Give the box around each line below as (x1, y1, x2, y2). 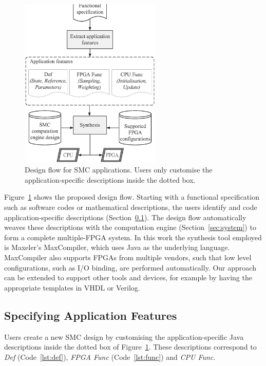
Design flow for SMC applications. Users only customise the (25, 164, 213, 175)
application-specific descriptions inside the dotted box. (25, 174, 196, 185)
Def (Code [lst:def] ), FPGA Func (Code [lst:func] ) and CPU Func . (4, 351, 216, 362)
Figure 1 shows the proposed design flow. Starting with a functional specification (4, 191, 259, 202)
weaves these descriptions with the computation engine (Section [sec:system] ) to (4, 222, 256, 233)
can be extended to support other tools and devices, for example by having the (4, 272, 252, 283)
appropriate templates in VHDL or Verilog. (4, 282, 140, 293)
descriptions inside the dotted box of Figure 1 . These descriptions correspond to (4, 341, 257, 352)
